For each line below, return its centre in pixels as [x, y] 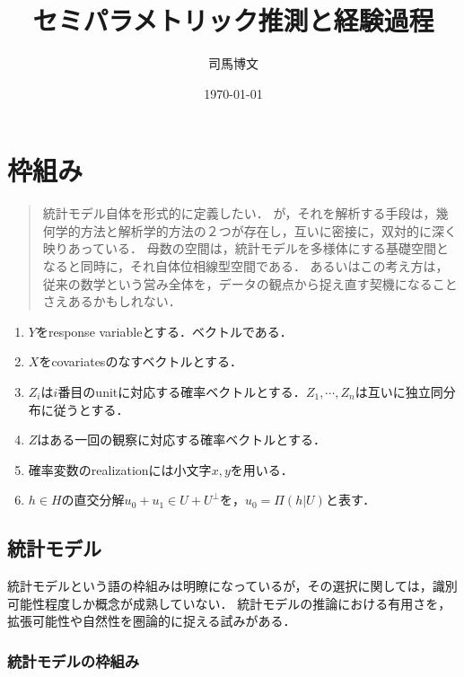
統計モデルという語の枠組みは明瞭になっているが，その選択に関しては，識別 [232, 586]
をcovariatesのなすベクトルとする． [140, 361]
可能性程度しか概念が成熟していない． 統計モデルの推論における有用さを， [229, 603]
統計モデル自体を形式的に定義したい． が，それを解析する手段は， [239, 213]
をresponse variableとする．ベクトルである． [164, 331]
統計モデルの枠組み [74, 660]
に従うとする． [85, 409]
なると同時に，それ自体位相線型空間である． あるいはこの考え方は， [245, 266]
